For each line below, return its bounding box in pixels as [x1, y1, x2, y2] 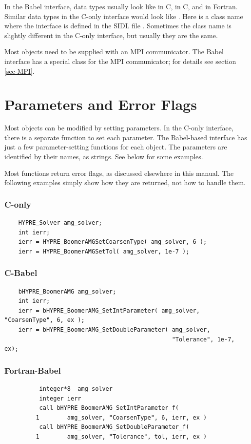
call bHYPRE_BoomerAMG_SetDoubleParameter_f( [39, 423, 190, 431]
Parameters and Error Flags [4, 94, 197, 114]
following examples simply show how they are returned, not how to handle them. [4, 177, 246, 188]
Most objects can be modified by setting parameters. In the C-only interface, [4, 123, 233, 133]
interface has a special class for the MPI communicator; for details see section [4, 56, 236, 66]
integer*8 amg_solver [39, 385, 113, 393]
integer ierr [39, 395, 81, 402]
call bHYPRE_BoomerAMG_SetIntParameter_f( [39, 404, 179, 412]
